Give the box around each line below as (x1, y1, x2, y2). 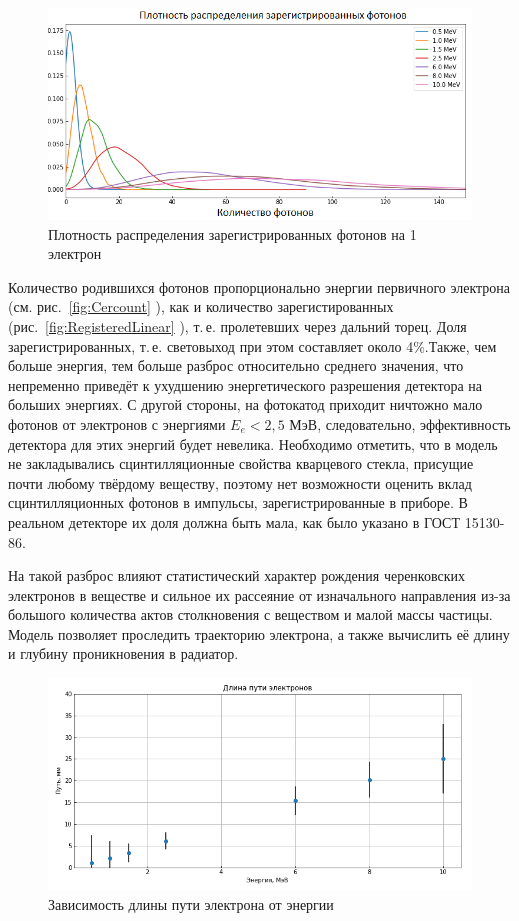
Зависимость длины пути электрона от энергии (48, 893, 334, 914)
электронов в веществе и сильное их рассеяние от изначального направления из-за (8, 584, 511, 605)
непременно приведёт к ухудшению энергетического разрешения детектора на (8, 374, 482, 395)
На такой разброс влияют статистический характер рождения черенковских (8, 565, 465, 586)
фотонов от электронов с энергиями (8, 413, 226, 434)
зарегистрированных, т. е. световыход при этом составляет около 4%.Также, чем (8, 335, 497, 356)
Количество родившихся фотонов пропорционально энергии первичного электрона (8, 276, 511, 297)
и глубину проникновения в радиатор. (8, 643, 239, 664)
